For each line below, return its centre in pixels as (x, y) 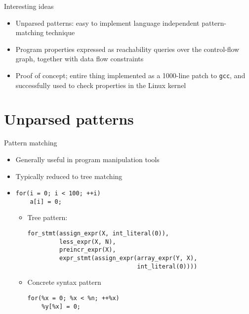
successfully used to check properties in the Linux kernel (101, 85)
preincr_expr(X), (88, 250)
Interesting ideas (29, 6)
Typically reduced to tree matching (69, 176)
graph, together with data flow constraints (80, 59)
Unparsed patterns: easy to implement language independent (107, 22)
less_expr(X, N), (88, 242)
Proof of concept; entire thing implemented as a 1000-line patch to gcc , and (130, 75)
